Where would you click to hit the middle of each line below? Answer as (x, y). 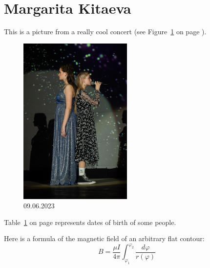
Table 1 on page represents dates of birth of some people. (90, 222)
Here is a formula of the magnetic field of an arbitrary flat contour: (104, 238)
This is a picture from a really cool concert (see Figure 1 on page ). (105, 32)
